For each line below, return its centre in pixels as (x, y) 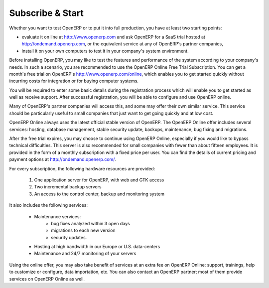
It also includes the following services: (49, 205)
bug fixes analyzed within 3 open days (90, 223)
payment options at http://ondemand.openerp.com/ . (63, 159)
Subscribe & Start (47, 13)
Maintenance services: (58, 216)
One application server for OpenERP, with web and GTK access (99, 180)
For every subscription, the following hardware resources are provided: (82, 168)
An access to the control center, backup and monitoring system (99, 194)
